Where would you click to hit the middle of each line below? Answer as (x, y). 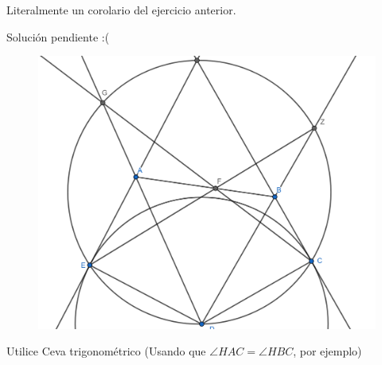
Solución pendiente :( (58, 36)
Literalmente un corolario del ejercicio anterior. (121, 10)
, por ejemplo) (327, 351)
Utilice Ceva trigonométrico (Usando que (106, 351)
